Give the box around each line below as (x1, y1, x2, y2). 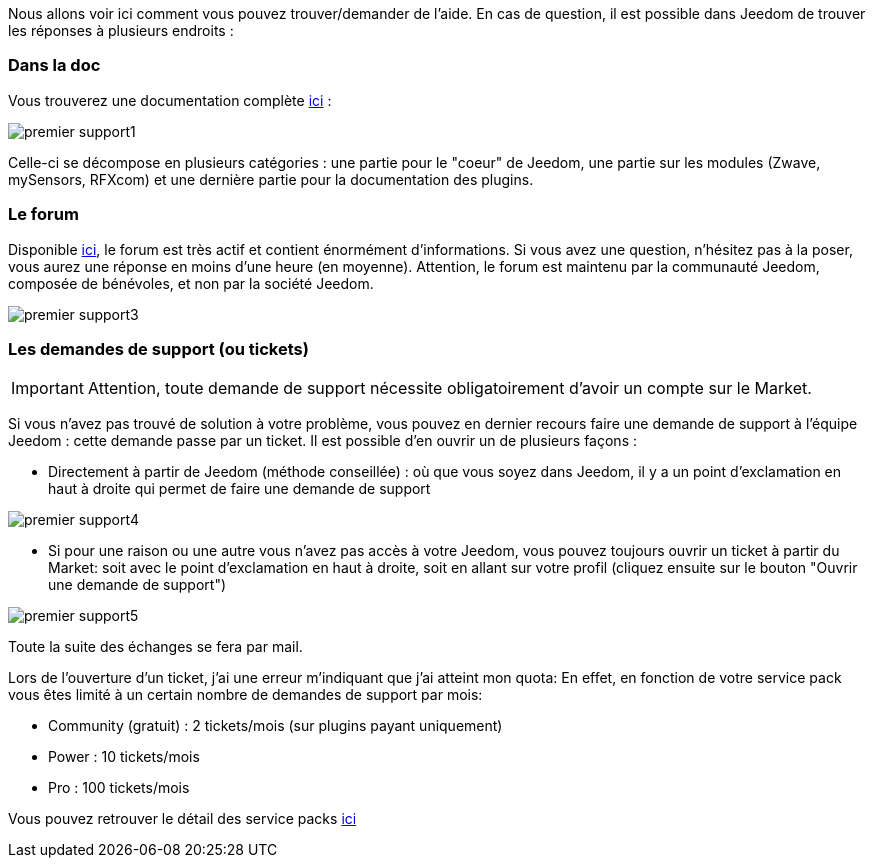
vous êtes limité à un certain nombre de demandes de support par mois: (8, 686, 483, 704)
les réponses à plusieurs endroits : (8, 22, 234, 39)
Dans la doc (8, 55, 101, 76)
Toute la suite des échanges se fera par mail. (8, 638, 303, 656)
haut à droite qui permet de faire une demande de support (48, 480, 431, 498)
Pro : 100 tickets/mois (48, 779, 190, 797)
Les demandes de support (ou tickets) (8, 338, 309, 359)
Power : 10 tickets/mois (48, 748, 200, 766)
